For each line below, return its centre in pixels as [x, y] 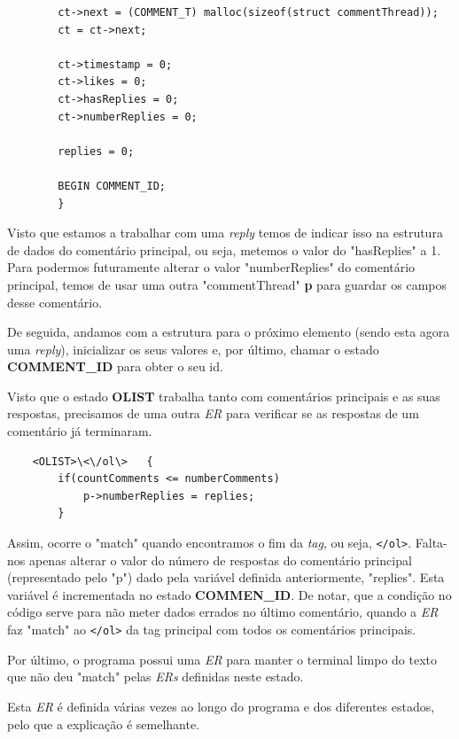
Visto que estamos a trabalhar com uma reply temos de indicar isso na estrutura [225, 233]
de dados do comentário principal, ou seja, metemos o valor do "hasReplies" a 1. [224, 249]
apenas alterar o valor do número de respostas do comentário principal [220, 560]
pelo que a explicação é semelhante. [104, 723]
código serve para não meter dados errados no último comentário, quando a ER [223, 612]
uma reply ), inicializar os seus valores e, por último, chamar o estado [193, 349]
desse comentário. [55, 302]
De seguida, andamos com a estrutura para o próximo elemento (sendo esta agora [229, 332]
